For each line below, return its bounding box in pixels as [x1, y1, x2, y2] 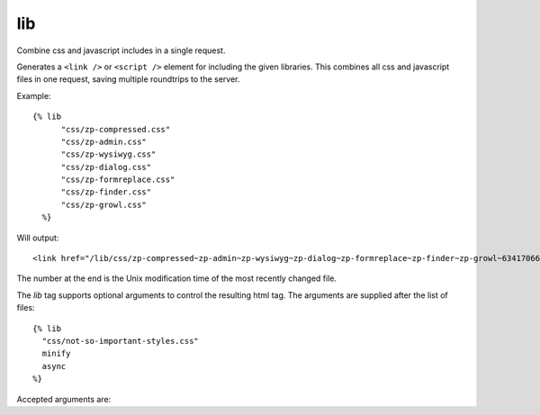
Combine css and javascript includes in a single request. [16, 45, 226, 56]
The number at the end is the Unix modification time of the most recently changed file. [16, 273, 337, 284]
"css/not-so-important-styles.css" [41, 336, 200, 346]
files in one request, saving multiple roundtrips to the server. [16, 74, 240, 85]
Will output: [16, 232, 59, 243]
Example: [16, 90, 51, 101]
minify [41, 348, 71, 359]
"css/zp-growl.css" [60, 199, 148, 210]
